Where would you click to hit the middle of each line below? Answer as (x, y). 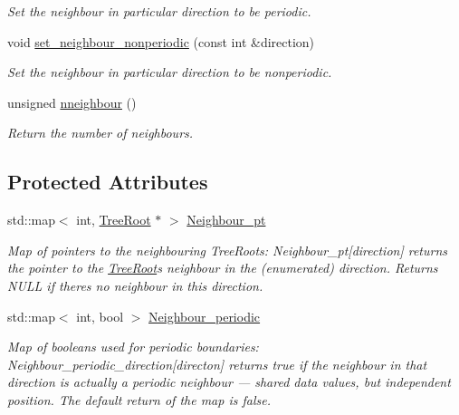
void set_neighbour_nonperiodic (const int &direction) (161, 41)
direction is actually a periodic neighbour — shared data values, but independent (229, 382)
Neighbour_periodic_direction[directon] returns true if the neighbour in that (217, 364)
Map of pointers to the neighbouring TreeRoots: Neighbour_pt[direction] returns (228, 250)
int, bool (100, 316)
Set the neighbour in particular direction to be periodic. (159, 11)
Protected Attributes (108, 182)
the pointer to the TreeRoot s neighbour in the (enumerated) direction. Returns (223, 268)
